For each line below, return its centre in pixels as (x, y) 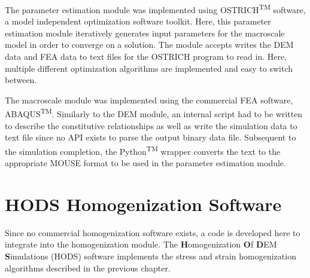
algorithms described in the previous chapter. (88, 268)
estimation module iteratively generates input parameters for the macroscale (145, 33)
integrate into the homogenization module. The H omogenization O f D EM (141, 244)
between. (21, 80)
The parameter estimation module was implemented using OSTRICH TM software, (155, 9)
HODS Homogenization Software (143, 204)
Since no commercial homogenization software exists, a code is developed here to (153, 232)
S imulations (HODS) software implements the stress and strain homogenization (151, 256)
